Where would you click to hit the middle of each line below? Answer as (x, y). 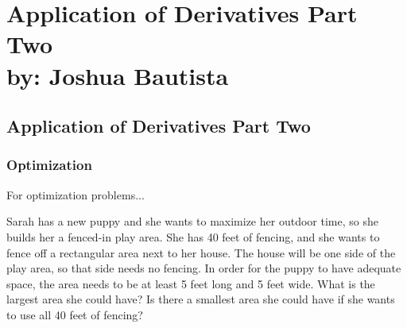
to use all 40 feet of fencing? (75, 314)
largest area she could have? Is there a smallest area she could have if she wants (201, 299)
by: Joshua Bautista (118, 75)
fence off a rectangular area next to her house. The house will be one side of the (201, 252)
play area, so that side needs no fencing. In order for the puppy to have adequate (204, 268)
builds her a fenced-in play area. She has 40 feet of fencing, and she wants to (193, 236)
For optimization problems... (76, 194)
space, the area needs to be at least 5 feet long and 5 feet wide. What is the (191, 283)
